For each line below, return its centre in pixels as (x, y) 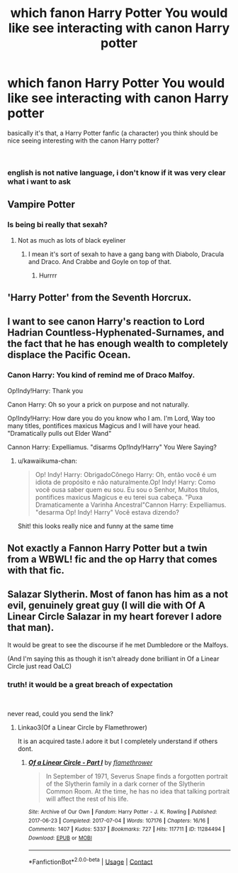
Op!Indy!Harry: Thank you (45, 390)
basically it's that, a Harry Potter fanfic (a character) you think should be (113, 133)
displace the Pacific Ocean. (69, 355)
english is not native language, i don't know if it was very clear (117, 172)
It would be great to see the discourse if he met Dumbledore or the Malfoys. (118, 644)
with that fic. (36, 570)
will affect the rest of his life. (87, 799)
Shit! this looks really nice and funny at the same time (95, 526)
